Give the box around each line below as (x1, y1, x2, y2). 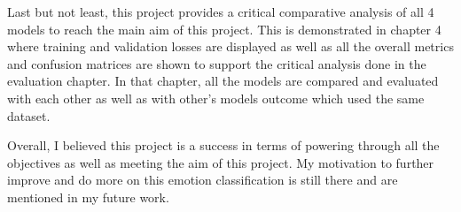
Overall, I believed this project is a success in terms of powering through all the (7, 136, 440, 155)
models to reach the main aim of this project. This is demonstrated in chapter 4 (7, 19, 441, 38)
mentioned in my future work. (7, 187, 169, 206)
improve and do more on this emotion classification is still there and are (7, 170, 398, 189)
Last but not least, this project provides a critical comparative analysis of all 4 (7, 3, 434, 20)
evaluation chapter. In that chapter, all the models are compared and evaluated (7, 72, 439, 90)
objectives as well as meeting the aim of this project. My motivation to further (7, 153, 434, 171)
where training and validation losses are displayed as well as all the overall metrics (7, 37, 454, 56)
